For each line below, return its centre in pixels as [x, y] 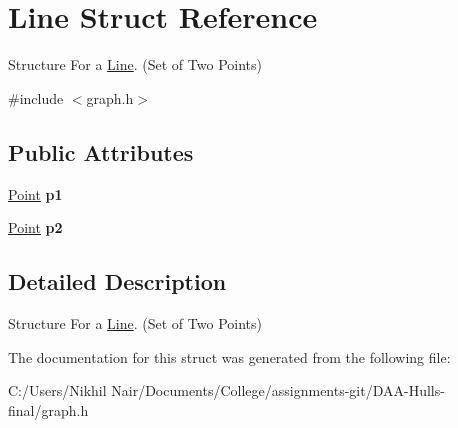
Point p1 [35, 193]
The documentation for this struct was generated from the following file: [229, 356]
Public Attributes [101, 151]
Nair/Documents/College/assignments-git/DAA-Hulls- [278, 390]
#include [36, 97]
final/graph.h [48, 409]
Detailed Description [117, 281]
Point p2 [35, 227]
